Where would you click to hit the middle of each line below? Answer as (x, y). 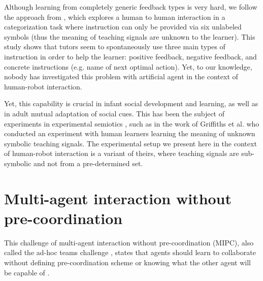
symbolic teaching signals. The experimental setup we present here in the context (130, 143)
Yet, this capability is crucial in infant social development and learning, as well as (131, 103)
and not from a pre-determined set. (88, 163)
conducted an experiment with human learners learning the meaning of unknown (130, 133)
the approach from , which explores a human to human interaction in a (115, 17)
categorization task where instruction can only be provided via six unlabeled (123, 27)
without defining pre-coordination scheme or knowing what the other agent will (127, 262)
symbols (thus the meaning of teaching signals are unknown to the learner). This (130, 36)
